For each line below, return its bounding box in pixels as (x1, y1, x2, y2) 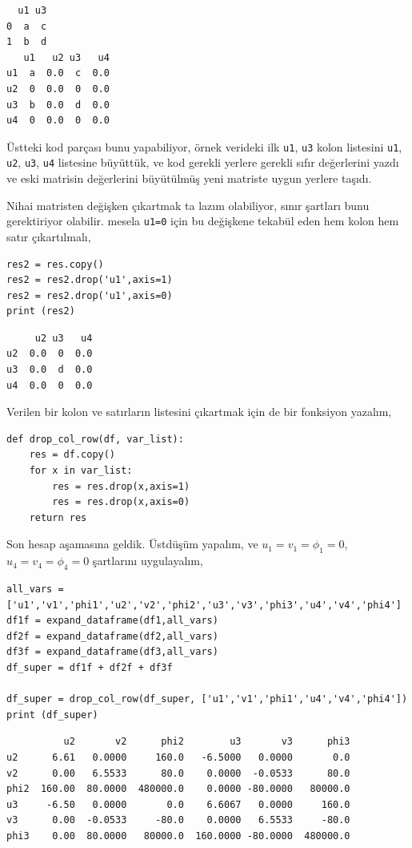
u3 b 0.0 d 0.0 (6, 99, 110, 111)
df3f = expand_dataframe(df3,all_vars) (6, 646, 218, 658)
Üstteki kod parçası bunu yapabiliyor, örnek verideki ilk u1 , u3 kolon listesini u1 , (6, 138, 402, 155)
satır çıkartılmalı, (6, 228, 91, 244)
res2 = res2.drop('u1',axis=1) (6, 274, 173, 286)
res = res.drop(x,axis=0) (52, 496, 190, 508)
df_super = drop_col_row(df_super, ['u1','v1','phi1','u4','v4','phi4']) (6, 693, 408, 705)
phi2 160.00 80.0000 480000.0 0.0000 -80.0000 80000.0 (6, 783, 350, 795)
